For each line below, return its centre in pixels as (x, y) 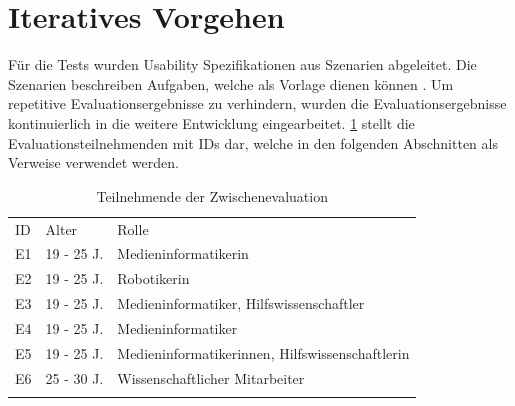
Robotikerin (153, 278)
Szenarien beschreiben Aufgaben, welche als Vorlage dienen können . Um (231, 83)
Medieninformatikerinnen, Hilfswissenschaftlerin (263, 352)
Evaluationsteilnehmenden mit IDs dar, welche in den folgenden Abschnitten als (253, 142)
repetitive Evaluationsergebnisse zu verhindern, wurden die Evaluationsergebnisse (257, 103)
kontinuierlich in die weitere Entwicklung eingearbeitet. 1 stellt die (211, 122)
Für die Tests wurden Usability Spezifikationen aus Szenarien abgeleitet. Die (242, 64)
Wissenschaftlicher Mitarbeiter (211, 377)
